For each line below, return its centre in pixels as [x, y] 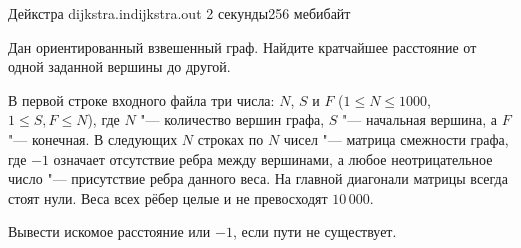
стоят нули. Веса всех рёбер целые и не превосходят [168, 197]
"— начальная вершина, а [419, 119]
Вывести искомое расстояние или [109, 231]
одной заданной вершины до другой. [119, 66]
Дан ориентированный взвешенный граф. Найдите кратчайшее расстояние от [242, 46]
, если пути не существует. [314, 231]
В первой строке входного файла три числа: [141, 99]
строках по [230, 138]
